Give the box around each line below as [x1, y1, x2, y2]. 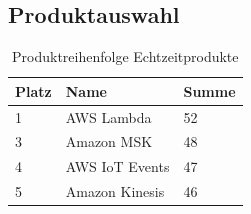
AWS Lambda [65, 106, 152, 127]
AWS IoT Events [65, 156, 170, 177]
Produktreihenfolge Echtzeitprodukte [12, 46, 239, 67]
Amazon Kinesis [65, 181, 165, 202]
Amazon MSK [65, 131, 153, 152]
